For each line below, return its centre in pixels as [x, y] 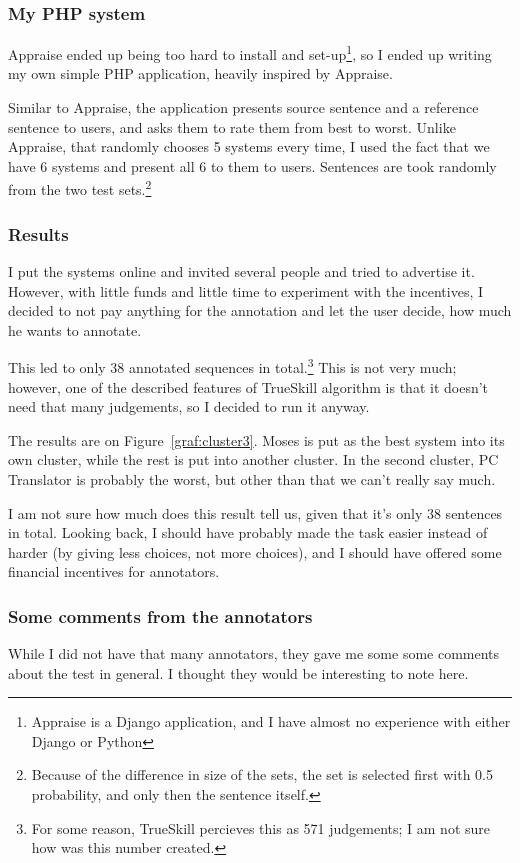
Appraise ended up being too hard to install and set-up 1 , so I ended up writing [250, 52]
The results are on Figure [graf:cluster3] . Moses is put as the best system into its [256, 439]
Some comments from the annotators [160, 615]
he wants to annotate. [75, 329]
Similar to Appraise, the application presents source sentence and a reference [243, 107]
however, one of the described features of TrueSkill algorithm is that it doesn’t [248, 386]
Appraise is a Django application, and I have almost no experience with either [271, 721]
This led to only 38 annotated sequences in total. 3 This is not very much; [232, 365]
